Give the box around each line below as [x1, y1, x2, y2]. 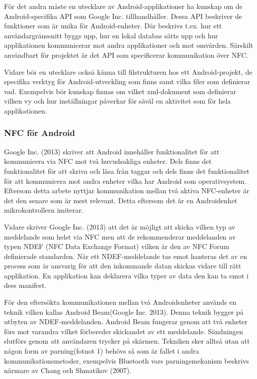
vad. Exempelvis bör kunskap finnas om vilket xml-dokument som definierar [4, 86, 236, 96]
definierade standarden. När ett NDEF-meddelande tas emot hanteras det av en [4, 251, 248, 261]
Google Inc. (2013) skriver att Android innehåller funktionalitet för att [4, 146, 220, 156]
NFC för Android [4, 126, 76, 139]
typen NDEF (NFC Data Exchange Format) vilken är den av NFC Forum [4, 241, 229, 252]
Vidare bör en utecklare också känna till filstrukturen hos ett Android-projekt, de [4, 66, 253, 77]
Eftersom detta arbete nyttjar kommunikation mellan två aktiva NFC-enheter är [4, 185, 250, 196]
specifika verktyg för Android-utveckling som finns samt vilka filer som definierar [4, 76, 251, 87]
